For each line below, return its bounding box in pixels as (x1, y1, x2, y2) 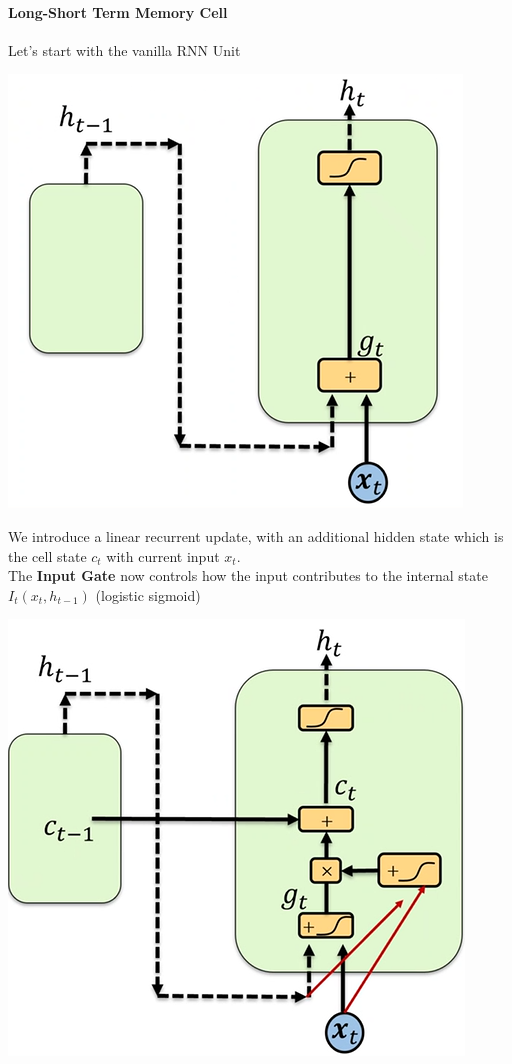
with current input (106, 545, 220, 566)
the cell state (8, 545, 87, 566)
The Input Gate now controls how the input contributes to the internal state (8, 565, 488, 586)
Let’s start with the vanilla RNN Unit (8, 39, 241, 60)
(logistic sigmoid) (95, 584, 201, 605)
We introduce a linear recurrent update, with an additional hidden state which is (8, 525, 504, 546)
